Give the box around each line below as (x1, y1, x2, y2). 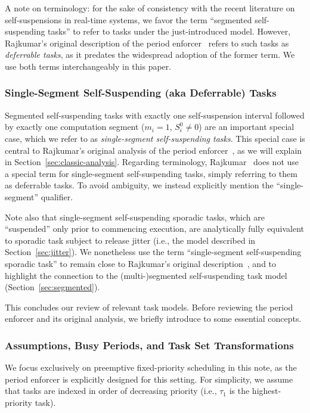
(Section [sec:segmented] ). (5, 281, 100, 293)
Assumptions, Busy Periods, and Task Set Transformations (5, 337, 294, 352)
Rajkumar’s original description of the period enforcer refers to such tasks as (5, 36, 289, 49)
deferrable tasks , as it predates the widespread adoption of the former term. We (5, 48, 295, 61)
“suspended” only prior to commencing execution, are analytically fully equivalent (5, 222, 304, 235)
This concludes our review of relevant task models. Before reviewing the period (5, 300, 293, 313)
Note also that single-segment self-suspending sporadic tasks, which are (5, 210, 265, 223)
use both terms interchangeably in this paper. (5, 60, 172, 72)
